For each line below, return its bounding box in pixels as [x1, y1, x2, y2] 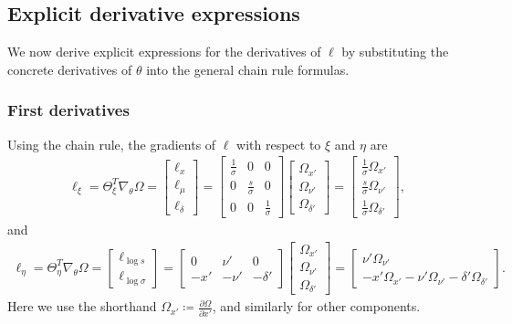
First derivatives [7, 99, 130, 121]
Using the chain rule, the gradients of [7, 134, 216, 153]
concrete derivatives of [7, 59, 132, 78]
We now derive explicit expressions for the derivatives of [7, 42, 321, 61]
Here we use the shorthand [7, 297, 157, 316]
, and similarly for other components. [212, 297, 421, 316]
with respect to [236, 134, 321, 153]
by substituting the [341, 42, 449, 61]
